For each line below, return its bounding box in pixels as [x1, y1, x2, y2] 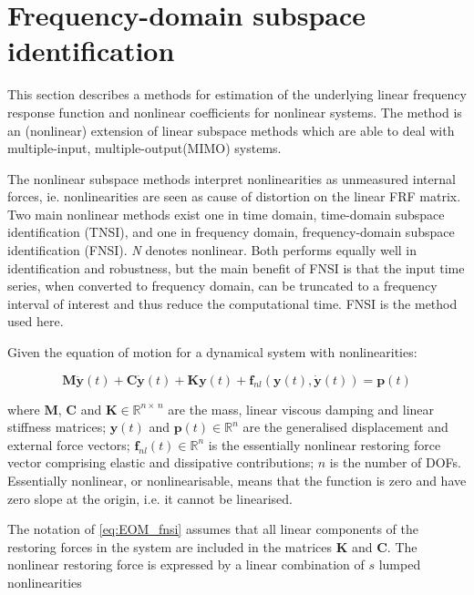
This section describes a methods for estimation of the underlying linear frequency [7, 85, 467, 104]
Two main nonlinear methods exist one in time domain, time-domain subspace [7, 204, 445, 223]
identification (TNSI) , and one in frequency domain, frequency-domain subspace [7, 222, 455, 241]
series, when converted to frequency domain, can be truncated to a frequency [7, 276, 438, 295]
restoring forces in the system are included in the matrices [7, 537, 332, 556]
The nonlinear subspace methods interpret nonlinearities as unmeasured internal [7, 169, 456, 188]
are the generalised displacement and [242, 417, 448, 436]
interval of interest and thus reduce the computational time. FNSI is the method [7, 293, 458, 313]
